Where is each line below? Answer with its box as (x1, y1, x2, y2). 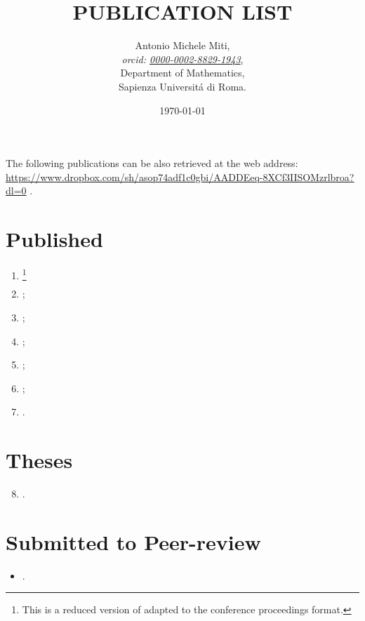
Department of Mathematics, (120, 65, 245, 80)
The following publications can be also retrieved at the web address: (6, 156, 298, 171)
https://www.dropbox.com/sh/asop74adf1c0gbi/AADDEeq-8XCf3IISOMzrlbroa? (6, 169, 354, 184)
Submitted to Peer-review (6, 527, 261, 556)
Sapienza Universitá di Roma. (119, 79, 246, 93)
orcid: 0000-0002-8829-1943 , (121, 51, 244, 66)
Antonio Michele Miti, (135, 38, 230, 53)
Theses (6, 446, 73, 474)
